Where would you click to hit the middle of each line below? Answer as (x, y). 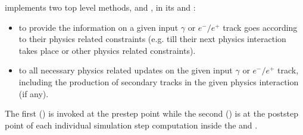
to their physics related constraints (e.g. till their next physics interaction (152, 39)
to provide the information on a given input (99, 27)
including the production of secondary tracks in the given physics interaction (159, 81)
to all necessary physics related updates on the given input (126, 70)
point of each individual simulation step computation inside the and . (131, 125)
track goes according (260, 27)
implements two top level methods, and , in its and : (100, 7)
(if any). (34, 93)
